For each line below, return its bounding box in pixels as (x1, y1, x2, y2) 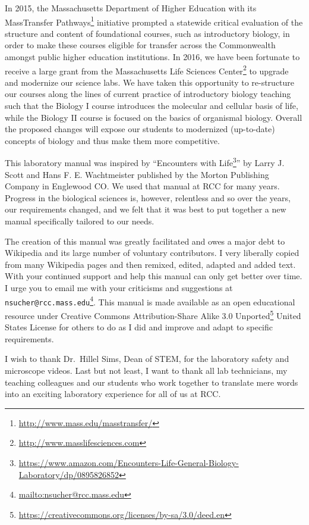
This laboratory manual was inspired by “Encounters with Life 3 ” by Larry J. (5, 155, 285, 169)
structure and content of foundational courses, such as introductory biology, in (5, 27, 290, 39)
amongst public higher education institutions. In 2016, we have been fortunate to (5, 51, 300, 63)
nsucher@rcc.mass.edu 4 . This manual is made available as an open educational (5, 293, 295, 308)
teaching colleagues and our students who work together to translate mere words (5, 376, 298, 388)
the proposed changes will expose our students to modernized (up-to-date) (5, 123, 275, 135)
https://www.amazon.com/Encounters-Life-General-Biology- (18, 456, 239, 468)
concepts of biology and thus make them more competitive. (5, 134, 220, 146)
